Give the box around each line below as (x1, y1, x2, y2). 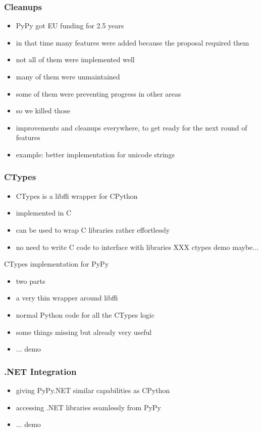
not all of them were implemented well (16, 54, 135, 65)
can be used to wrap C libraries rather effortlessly (16, 224, 170, 235)
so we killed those (16, 105, 71, 116)
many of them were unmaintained (16, 71, 120, 81)
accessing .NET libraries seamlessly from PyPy (16, 402, 161, 412)
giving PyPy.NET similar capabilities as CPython (16, 384, 170, 395)
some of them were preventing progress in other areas (16, 88, 181, 99)
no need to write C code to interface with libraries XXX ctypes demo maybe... (16, 241, 258, 252)
